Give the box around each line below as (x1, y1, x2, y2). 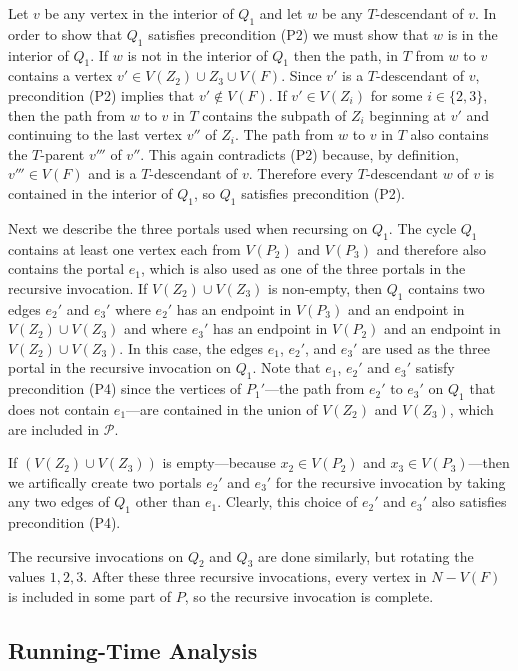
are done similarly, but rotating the (257, 545, 474, 566)
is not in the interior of (127, 44, 268, 65)
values (8, 566, 46, 587)
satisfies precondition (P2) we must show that (148, 23, 429, 44)
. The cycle (388, 217, 457, 238)
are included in (8, 418, 100, 439)
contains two (408, 277, 485, 298)
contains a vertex (8, 65, 113, 86)
